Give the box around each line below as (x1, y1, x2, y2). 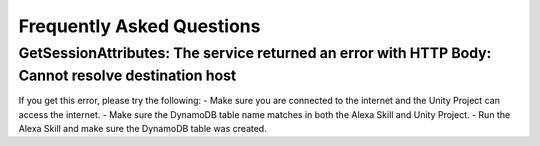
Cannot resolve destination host (18, 66, 237, 85)
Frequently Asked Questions (18, 15, 261, 37)
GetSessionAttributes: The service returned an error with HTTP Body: (18, 44, 492, 62)
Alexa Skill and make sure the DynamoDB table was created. (18, 123, 267, 135)
